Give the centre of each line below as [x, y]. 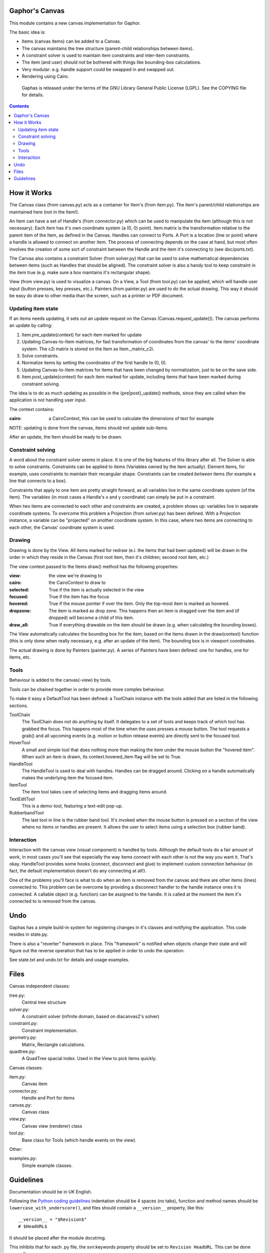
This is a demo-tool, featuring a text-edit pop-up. [72, 806]
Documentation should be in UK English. [51, 1192]
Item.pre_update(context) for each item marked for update [82, 335]
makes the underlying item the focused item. [68, 778]
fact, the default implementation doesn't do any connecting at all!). [78, 871]
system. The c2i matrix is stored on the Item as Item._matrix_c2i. [88, 349]
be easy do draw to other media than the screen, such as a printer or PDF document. [97, 295]
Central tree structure [44, 1002]
